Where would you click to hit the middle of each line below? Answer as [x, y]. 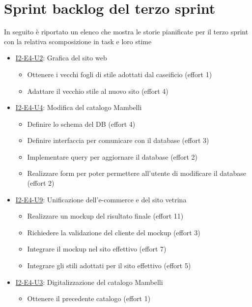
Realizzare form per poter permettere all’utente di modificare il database [137, 173]
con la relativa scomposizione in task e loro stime [78, 41]
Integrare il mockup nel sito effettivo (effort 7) [97, 249]
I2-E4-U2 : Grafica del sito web [61, 58]
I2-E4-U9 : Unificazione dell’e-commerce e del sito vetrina [101, 199]
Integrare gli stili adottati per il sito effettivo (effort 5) [109, 265]
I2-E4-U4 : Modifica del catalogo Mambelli [79, 107]
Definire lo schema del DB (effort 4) [81, 124]
